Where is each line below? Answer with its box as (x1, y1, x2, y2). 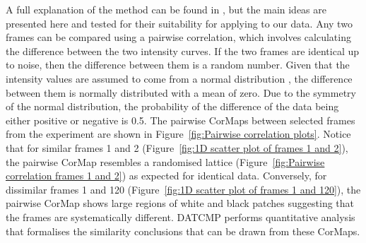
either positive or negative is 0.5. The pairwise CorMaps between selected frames (6, 112, 355, 127)
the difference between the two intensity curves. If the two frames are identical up (6, 43, 360, 58)
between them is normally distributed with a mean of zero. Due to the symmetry (6, 85, 356, 100)
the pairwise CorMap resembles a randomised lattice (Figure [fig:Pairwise (6, 154, 325, 169)
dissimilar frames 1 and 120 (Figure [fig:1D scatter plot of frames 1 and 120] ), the (6, 182, 361, 196)
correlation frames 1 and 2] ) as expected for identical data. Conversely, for (6, 168, 327, 183)
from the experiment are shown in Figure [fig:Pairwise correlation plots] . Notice (6, 126, 351, 141)
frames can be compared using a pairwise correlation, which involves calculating (6, 30, 351, 45)
